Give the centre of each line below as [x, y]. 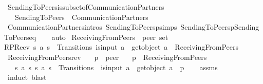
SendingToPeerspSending [220, 27]
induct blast [27, 77]
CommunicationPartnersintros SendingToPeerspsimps [92, 27]
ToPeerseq [20, 37]
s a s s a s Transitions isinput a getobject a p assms [116, 67]
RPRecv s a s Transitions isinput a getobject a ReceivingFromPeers [121, 47]
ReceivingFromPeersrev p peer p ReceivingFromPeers [107, 57]
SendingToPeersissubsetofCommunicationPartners [86, 7]
